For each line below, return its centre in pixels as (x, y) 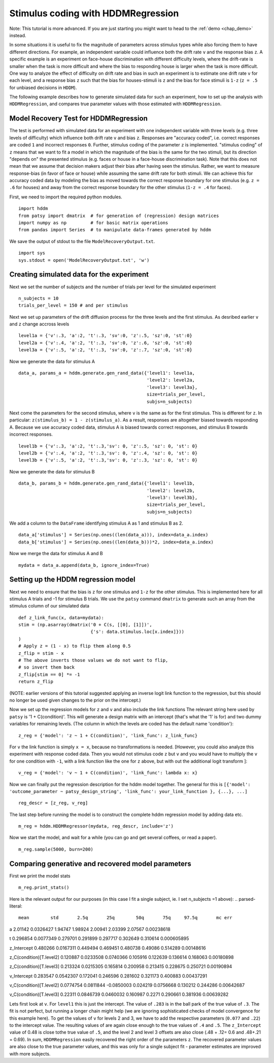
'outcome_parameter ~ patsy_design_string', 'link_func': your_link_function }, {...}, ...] (129, 791)
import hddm (33, 209)
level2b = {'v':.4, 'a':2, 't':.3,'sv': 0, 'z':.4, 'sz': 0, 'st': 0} (108, 453)
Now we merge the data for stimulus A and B (56, 554)
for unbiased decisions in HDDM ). (43, 87)
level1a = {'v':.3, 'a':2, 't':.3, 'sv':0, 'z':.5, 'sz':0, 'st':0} (105, 336)
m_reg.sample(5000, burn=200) (56, 849)
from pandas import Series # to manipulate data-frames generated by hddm (115, 230)
